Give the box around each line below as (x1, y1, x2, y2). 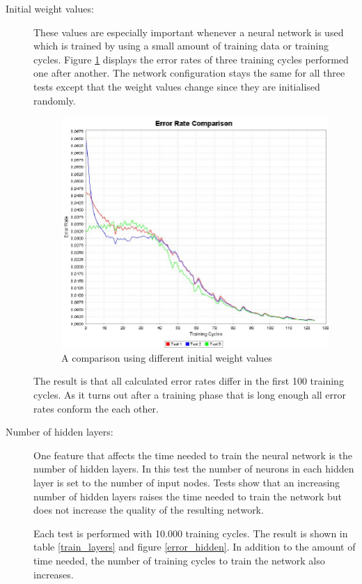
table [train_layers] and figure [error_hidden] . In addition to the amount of (33, 539, 356, 554)
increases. (33, 567, 74, 581)
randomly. (33, 93, 76, 107)
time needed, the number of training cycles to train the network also (33, 553, 325, 567)
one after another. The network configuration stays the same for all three (33, 66, 345, 80)
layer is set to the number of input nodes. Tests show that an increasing (33, 475, 340, 490)
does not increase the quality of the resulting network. (33, 502, 264, 517)
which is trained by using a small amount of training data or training (33, 38, 329, 53)
